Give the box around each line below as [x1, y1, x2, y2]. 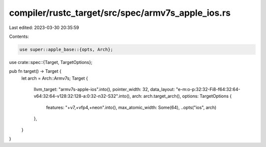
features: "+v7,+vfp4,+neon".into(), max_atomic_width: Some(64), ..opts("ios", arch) [46, 104, 217, 110]
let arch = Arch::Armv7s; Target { [21, 75, 88, 81]
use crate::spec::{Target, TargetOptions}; [9, 59, 93, 65]
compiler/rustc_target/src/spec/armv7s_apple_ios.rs [9, 7, 231, 18]
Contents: [9, 33, 29, 39]
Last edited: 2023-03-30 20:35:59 [9, 25, 79, 30]
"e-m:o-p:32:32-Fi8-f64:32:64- [175, 87, 241, 92]
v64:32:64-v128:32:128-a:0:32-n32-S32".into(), [33, 93, 131, 99]
